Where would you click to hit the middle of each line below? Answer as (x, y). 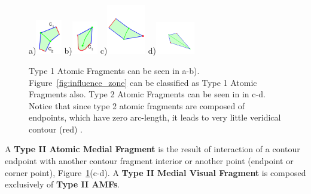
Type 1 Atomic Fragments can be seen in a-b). (114, 70)
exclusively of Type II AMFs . (62, 184)
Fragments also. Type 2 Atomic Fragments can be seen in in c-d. (147, 94)
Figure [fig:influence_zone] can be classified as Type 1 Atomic (143, 82)
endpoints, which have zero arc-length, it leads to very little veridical (155, 117)
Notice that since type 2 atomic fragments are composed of (137, 105)
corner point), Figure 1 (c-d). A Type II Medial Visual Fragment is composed (155, 172)
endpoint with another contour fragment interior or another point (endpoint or (149, 161)
